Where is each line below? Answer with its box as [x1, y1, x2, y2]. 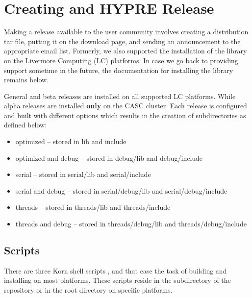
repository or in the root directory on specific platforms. [4, 285, 173, 295]
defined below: [4, 120, 47, 130]
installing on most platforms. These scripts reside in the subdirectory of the [4, 275, 231, 285]
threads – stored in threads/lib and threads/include [15, 202, 171, 212]
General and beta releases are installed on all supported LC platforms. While [4, 91, 236, 101]
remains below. [4, 74, 49, 85]
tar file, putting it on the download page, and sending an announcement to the [4, 36, 241, 46]
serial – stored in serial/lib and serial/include [15, 169, 151, 179]
